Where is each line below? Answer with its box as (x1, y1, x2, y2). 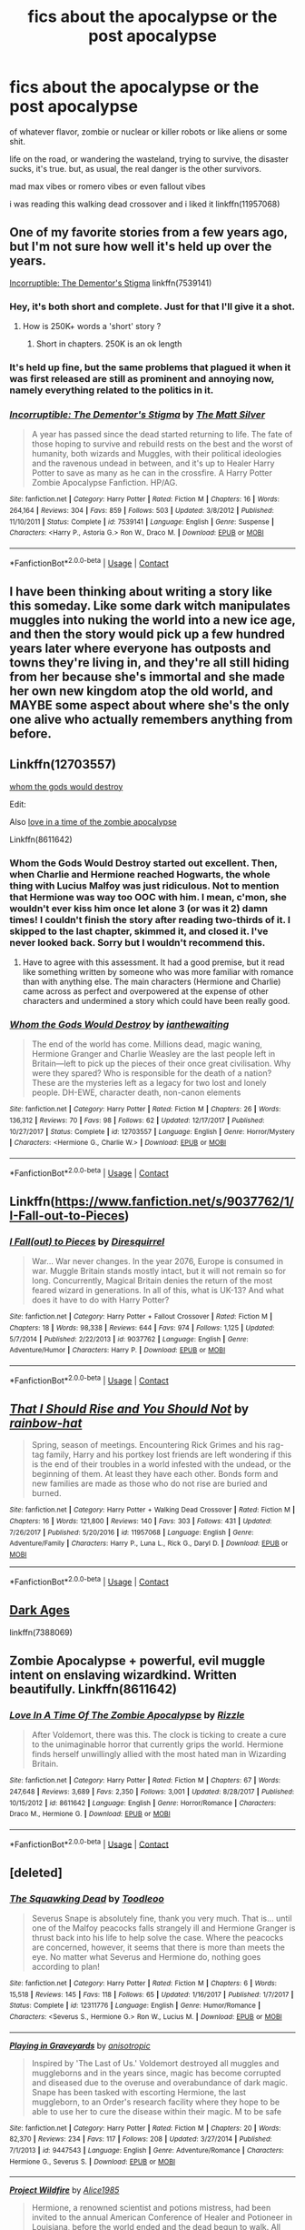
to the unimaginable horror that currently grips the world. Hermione (31, 1739, 284, 1750)
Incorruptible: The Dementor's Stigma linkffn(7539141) (9, 277, 212, 288)
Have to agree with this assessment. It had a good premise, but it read (22, 957, 285, 968)
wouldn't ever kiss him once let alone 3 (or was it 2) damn (9, 902, 269, 915)
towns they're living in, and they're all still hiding (9, 655, 290, 670)
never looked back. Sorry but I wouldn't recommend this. (9, 936, 266, 949)
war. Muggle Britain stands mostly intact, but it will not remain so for (31, 1266, 286, 1277)
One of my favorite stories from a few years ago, (9, 225, 288, 240)
